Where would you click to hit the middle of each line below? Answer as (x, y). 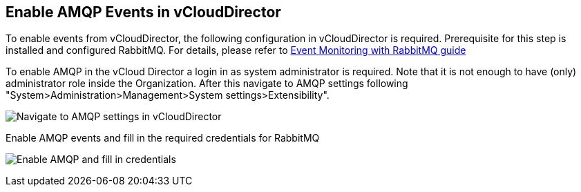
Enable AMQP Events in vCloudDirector (143, 12)
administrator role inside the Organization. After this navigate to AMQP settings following (207, 84)
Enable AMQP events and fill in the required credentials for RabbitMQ (163, 138)
